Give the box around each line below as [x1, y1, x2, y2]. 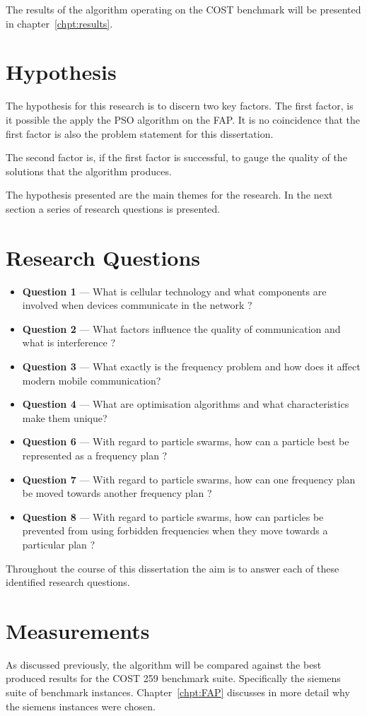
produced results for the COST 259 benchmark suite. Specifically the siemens [6, 671, 341, 686]
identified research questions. [6, 575, 130, 589]
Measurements [6, 616, 150, 645]
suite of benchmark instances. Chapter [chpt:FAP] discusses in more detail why [6, 685, 350, 699]
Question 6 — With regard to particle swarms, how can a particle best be [22, 434, 349, 449]
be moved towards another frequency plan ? [22, 486, 212, 500]
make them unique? [22, 410, 107, 425]
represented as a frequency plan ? [22, 447, 168, 462]
